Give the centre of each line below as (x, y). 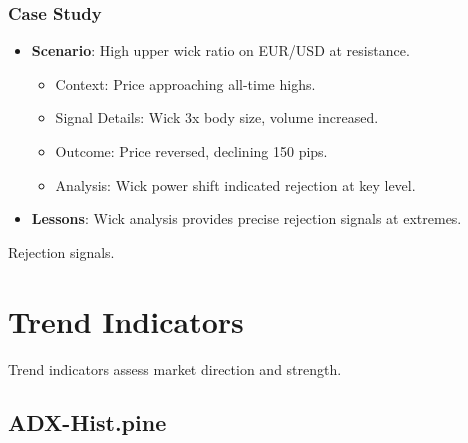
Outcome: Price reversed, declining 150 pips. (191, 151)
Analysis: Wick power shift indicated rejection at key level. (235, 184)
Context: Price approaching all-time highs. (185, 83)
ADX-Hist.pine (87, 422)
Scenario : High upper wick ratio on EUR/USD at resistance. (220, 50)
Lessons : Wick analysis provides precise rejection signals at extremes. (246, 218)
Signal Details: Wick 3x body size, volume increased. (217, 117)
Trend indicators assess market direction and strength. (175, 368)
